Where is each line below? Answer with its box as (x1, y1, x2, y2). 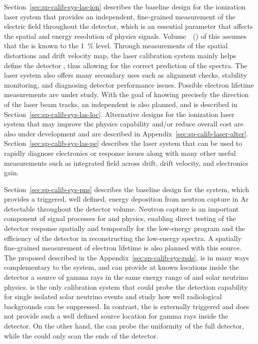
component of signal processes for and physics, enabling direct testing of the (4, 213, 236, 224)
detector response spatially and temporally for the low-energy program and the (4, 223, 245, 233)
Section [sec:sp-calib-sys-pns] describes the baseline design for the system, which (4, 184, 250, 194)
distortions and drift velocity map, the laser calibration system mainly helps (4, 50, 236, 60)
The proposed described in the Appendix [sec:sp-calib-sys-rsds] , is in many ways (4, 252, 250, 262)
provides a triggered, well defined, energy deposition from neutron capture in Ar (4, 194, 249, 204)
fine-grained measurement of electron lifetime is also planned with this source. (4, 242, 242, 253)
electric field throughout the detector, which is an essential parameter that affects (4, 21, 253, 31)
